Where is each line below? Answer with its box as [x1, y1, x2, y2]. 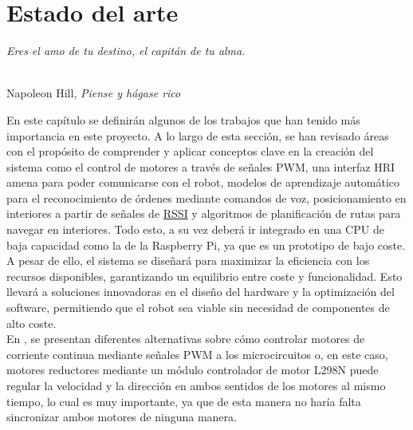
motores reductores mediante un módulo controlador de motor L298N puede [6, 361, 379, 378]
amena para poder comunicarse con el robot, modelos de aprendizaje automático [6, 174, 400, 191]
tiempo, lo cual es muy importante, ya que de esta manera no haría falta [6, 393, 361, 409]
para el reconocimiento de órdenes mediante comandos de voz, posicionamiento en [6, 189, 407, 206]
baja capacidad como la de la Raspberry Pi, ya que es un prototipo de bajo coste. [6, 236, 406, 253]
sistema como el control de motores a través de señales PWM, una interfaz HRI [6, 158, 395, 175]
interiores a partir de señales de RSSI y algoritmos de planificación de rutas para [6, 205, 401, 222]
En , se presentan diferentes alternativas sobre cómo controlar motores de [6, 330, 365, 347]
